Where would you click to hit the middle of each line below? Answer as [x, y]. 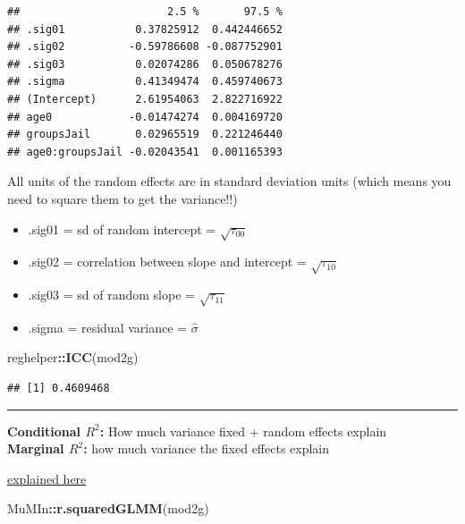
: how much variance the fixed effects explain [207, 448]
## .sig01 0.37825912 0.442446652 [145, 29]
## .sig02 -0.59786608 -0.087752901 [145, 47]
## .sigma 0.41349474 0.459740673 [145, 82]
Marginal [36, 448]
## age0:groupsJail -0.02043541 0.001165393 [145, 152]
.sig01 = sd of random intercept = [122, 228]
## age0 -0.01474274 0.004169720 [145, 117]
